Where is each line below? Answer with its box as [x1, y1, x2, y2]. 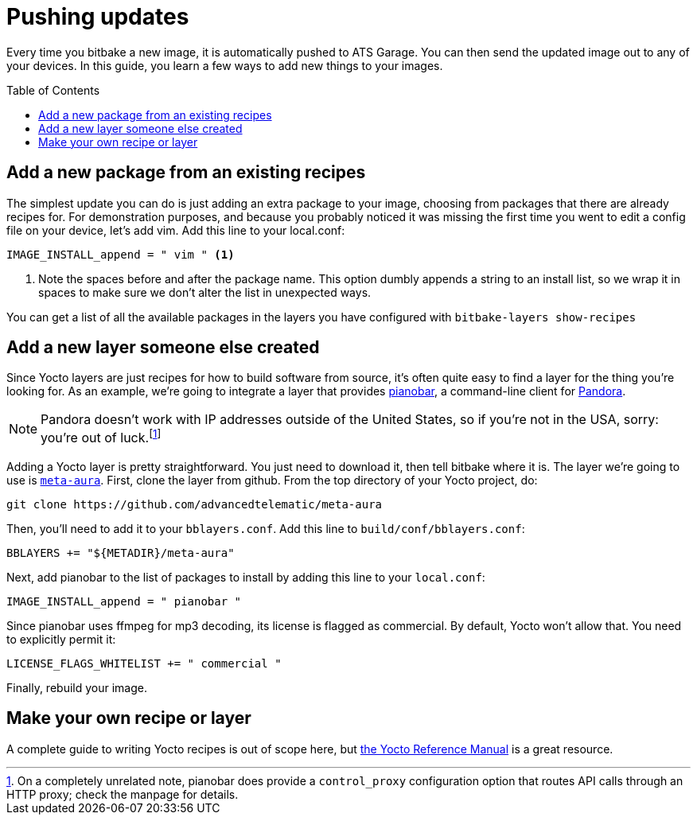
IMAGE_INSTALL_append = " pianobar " [6, 594, 242, 608]
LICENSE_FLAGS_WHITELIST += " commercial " [6, 656, 282, 670]
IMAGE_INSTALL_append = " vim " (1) [6, 247, 235, 261]
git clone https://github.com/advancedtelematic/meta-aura [6, 497, 383, 511]
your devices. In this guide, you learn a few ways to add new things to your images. [6, 58, 443, 72]
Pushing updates [6, 3, 189, 30]
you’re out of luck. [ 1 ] [41, 427, 162, 446]
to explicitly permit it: [6, 632, 116, 646]
